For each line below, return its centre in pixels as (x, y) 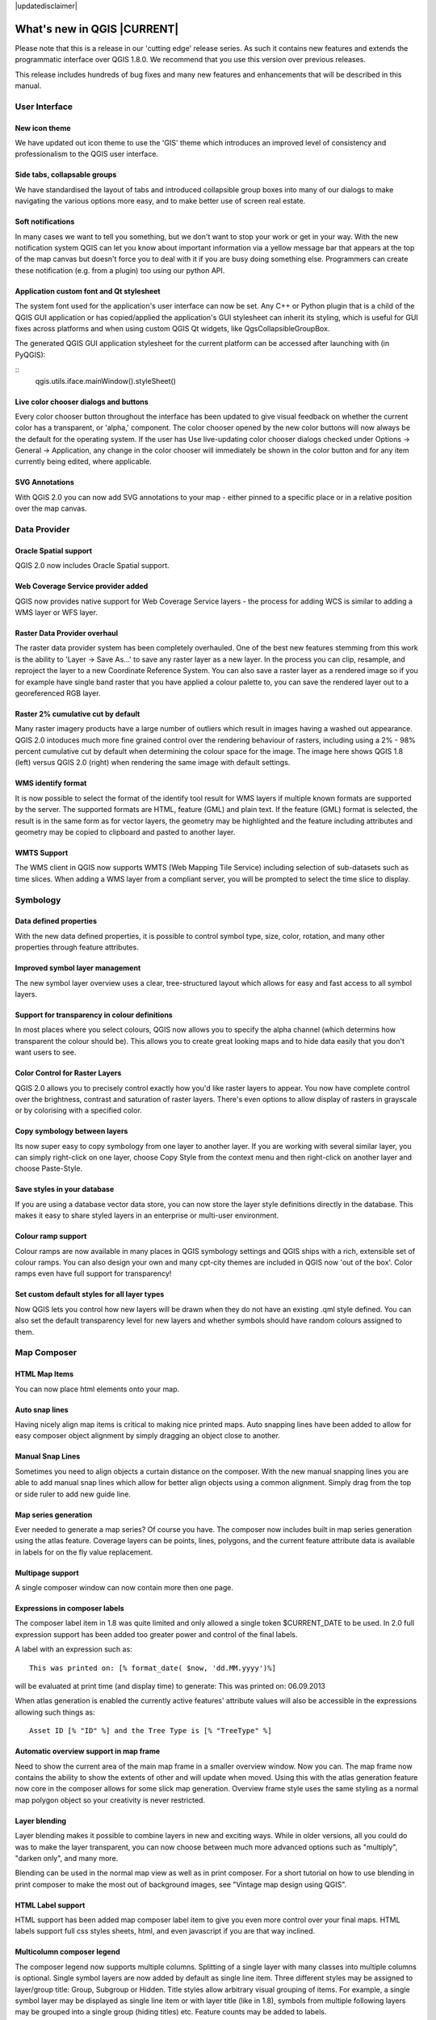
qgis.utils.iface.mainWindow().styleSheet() (106, 381)
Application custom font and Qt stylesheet (88, 291)
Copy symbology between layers (71, 1131)
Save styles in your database (65, 1189)
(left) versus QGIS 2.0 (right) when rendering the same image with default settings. (153, 763)
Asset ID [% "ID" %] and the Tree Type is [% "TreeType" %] (151, 1731)
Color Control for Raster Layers (68, 1073)
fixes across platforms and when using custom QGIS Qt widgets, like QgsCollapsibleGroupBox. (172, 328)
